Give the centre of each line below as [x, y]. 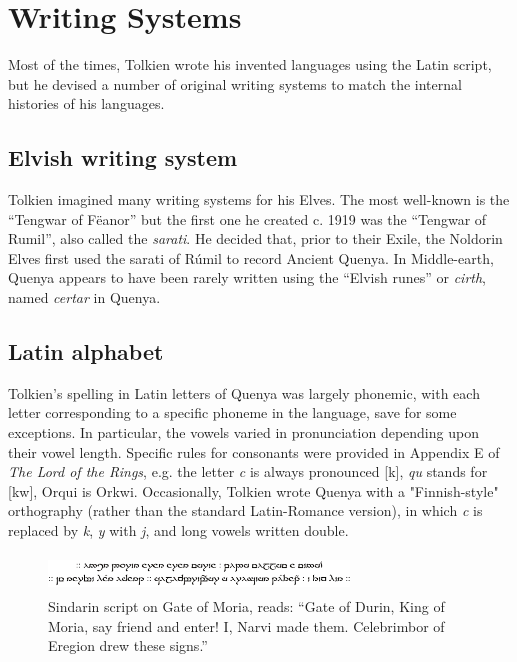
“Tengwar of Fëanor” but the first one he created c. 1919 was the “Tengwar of [247, 218]
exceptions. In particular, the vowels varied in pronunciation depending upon [243, 432]
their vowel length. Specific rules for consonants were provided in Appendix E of [254, 451]
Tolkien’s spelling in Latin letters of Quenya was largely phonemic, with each [244, 392]
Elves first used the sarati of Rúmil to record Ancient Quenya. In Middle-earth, [251, 257]
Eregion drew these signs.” [128, 645]
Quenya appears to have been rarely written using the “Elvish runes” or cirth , [247, 277]
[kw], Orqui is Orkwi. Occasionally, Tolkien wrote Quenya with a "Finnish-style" [253, 490]
